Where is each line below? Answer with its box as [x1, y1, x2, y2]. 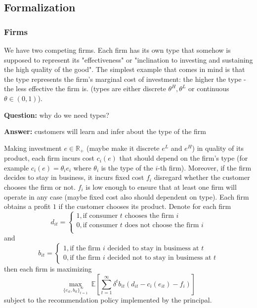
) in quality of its [192, 142, 244, 153]
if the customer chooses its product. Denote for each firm [58, 201, 231, 211]
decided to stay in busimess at [107, 245, 199, 252]
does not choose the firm [125, 222, 199, 229]
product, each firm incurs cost [4, 153, 95, 163]
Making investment [4, 142, 62, 153]
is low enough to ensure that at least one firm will [86, 181, 237, 192]
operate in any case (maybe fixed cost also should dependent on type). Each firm [4, 191, 249, 202]
